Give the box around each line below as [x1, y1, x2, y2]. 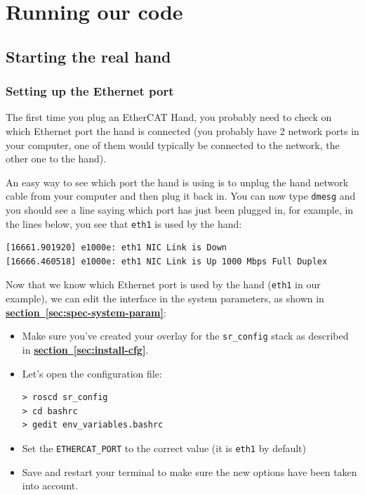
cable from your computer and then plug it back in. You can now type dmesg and [6, 188, 356, 203]
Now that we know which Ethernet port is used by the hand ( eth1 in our [6, 277, 321, 292]
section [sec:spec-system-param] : [6, 304, 166, 319]
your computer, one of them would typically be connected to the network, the [6, 137, 340, 152]
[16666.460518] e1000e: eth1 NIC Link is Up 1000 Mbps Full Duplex [6, 256, 328, 266]
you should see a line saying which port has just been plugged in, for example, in [6, 202, 354, 217]
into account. [22, 478, 79, 493]
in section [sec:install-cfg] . [22, 342, 149, 356]
